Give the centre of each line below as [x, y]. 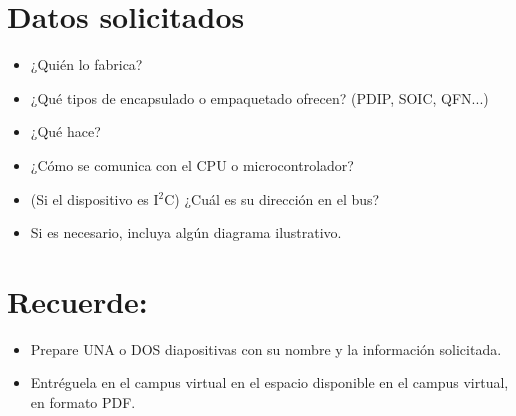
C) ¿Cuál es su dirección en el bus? [272, 198]
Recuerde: [77, 300]
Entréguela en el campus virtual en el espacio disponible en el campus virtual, [269, 382]
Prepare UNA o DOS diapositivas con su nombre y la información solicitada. [266, 348]
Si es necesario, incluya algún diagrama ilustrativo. [186, 232]
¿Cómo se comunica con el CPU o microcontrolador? [192, 164]
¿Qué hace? [65, 131]
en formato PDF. [83, 402]
